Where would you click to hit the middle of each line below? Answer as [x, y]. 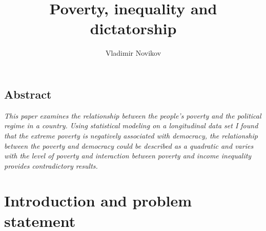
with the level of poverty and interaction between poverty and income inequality [128, 156]
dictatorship [133, 28]
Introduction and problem [98, 201]
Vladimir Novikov [133, 53]
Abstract [28, 94]
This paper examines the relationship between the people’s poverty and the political [133, 115]
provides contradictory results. [51, 165]
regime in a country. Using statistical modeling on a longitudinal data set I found [131, 125]
